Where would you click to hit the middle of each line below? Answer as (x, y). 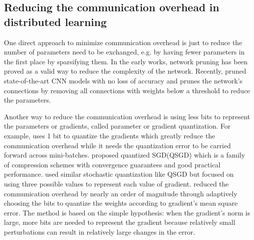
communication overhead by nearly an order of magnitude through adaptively (121, 193)
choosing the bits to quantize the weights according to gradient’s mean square (121, 203)
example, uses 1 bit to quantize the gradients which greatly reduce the (110, 135)
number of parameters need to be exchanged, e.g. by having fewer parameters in (124, 52)
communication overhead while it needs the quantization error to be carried (117, 145)
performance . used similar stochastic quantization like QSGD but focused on (119, 174)
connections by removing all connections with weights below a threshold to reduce (127, 90)
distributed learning (55, 21)
